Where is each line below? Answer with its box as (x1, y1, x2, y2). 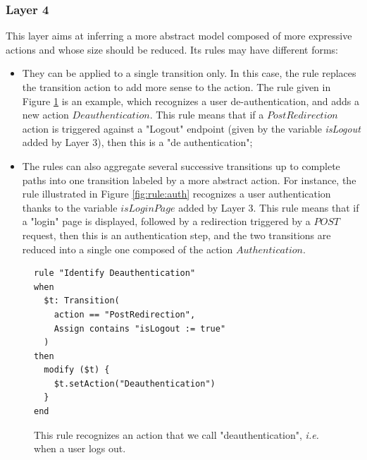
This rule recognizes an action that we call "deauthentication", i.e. (34, 427, 319, 442)
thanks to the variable (22, 200, 118, 214)
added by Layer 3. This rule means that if (178, 200, 359, 214)
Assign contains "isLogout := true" (54, 323, 226, 334)
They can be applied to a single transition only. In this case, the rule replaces (22, 66, 356, 80)
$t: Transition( (44, 296, 120, 306)
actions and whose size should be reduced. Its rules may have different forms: (6, 42, 338, 56)
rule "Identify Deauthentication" (34, 268, 196, 279)
